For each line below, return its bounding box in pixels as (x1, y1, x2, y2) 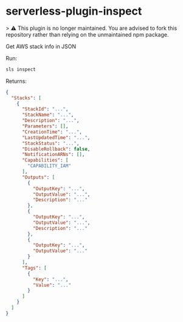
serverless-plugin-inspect (5, 4, 142, 18)
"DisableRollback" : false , (21, 146, 91, 152)
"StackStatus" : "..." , (21, 140, 80, 146)
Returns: (5, 77, 27, 85)
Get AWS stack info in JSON (5, 43, 77, 50)
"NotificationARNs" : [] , (21, 151, 85, 158)
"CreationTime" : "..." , (21, 129, 83, 135)
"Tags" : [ (21, 265, 47, 271)
